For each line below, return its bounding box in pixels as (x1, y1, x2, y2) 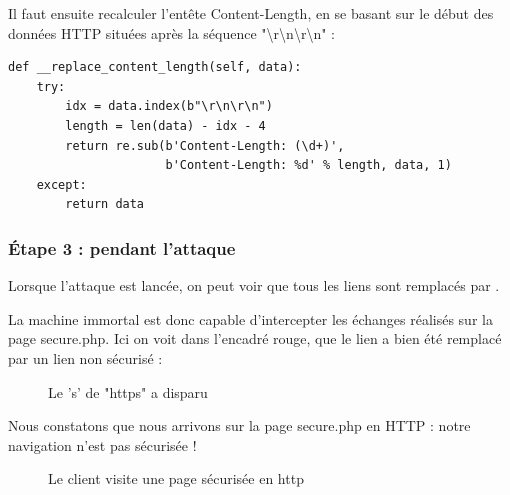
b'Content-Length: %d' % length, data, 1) (165, 158, 452, 173)
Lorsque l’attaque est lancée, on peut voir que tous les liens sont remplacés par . (8, 275, 500, 296)
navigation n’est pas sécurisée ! (8, 434, 197, 455)
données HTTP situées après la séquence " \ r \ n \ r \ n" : (8, 22, 335, 43)
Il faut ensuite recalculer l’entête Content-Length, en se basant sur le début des (8, 3, 494, 23)
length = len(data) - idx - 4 (65, 118, 266, 133)
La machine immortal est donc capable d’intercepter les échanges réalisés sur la (8, 308, 493, 329)
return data (65, 197, 145, 212)
